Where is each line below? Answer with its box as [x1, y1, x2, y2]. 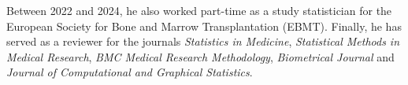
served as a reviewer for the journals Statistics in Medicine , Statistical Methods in [6, 33, 400, 50]
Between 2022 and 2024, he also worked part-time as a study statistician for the [6, 2, 392, 18]
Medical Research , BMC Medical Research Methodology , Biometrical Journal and [6, 48, 395, 65]
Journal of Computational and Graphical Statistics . [6, 64, 253, 80]
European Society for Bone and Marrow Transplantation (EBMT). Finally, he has [6, 17, 402, 34]
